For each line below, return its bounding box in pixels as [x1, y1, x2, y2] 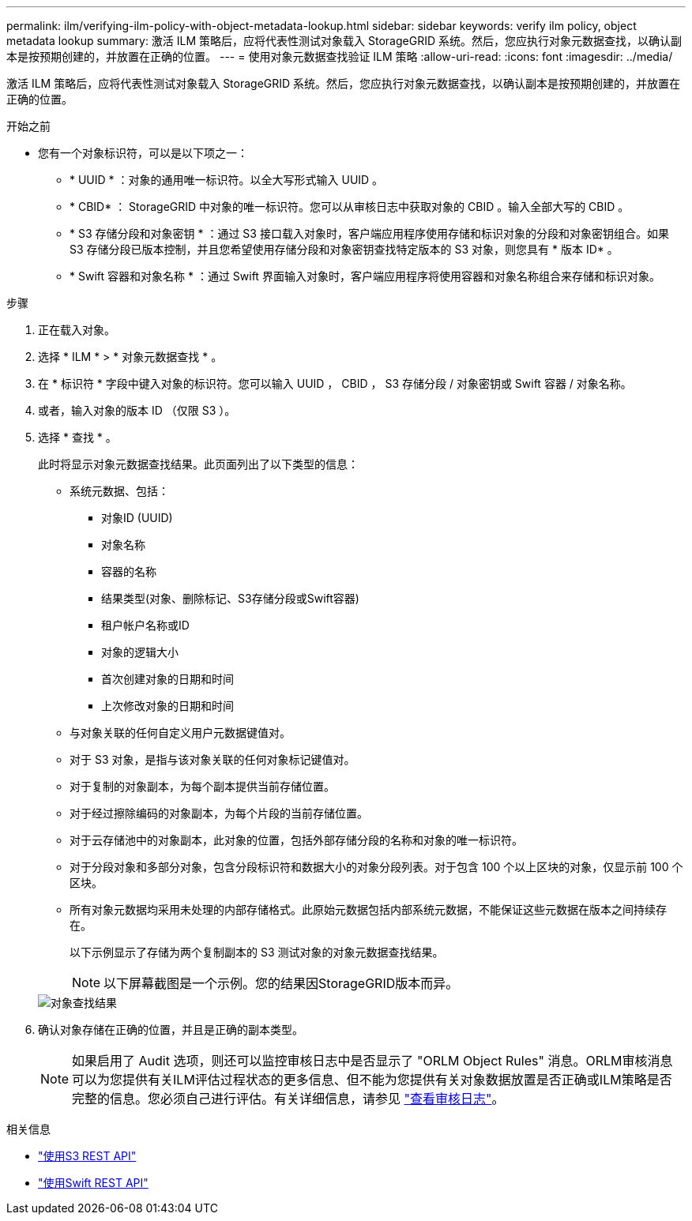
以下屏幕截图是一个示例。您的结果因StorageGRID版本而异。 [103, 975, 459, 991]
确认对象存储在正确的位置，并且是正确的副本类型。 [38, 1023, 303, 1036]
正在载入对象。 [38, 323, 115, 336]
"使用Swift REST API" [38, 1176, 149, 1189]
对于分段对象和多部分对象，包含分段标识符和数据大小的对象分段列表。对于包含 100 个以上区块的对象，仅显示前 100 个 [70, 860, 683, 873]
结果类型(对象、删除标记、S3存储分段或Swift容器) [101, 592, 359, 605]
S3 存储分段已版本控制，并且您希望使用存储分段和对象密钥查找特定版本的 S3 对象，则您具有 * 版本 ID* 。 [70, 242, 619, 256]
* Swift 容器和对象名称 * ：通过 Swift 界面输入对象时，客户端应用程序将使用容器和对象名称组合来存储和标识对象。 [70, 269, 660, 283]
